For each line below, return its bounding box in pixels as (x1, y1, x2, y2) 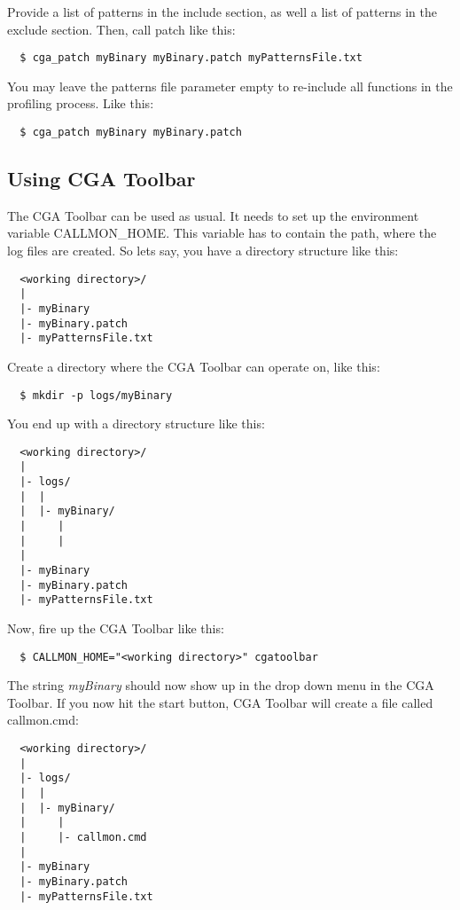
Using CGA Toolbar (7, 165, 196, 192)
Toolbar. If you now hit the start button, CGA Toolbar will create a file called (7, 693, 433, 711)
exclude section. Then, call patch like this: (7, 20, 236, 38)
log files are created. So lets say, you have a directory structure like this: (7, 241, 399, 260)
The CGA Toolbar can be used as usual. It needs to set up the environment (7, 206, 419, 224)
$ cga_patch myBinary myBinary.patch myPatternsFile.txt (19, 51, 363, 65)
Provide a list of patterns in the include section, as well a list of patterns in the (7, 3, 437, 20)
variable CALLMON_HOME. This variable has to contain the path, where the (7, 224, 437, 242)
